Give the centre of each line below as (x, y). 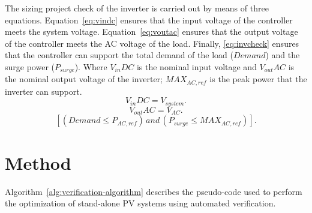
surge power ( (30, 66)
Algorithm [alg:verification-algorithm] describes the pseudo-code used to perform (154, 191)
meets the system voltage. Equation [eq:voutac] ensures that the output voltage (151, 31)
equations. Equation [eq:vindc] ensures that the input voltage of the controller (149, 19)
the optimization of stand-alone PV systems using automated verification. (140, 203)
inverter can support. (43, 91)
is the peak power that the (258, 79)
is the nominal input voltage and (196, 66)
